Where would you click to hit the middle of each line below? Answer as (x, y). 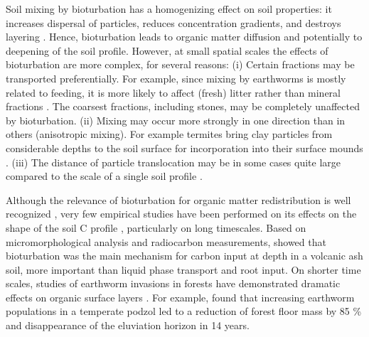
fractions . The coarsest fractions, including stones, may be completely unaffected (183, 106)
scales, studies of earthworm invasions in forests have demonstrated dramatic (173, 283)
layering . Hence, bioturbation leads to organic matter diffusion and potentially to (184, 37)
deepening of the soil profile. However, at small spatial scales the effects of (167, 50)
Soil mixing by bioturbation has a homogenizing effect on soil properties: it (169, 9)
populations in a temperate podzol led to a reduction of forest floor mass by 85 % (184, 311)
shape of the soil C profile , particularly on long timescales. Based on (156, 227)
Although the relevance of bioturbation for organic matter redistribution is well (178, 199)
